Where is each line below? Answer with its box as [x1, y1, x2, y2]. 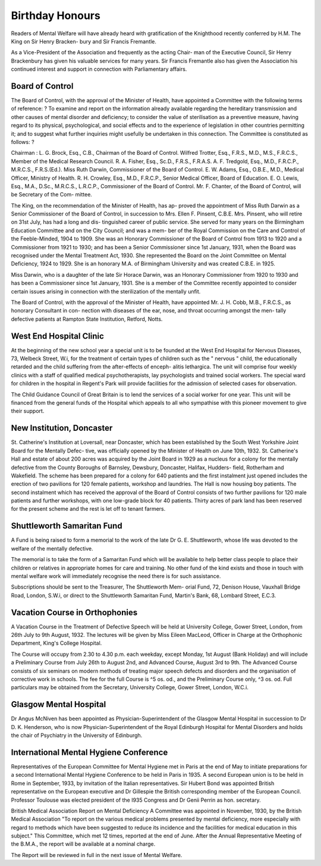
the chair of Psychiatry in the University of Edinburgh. [11, 732, 143, 739]
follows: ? [11, 138, 35, 145]
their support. [11, 408, 45, 415]
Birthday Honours [11, 9, 100, 22]
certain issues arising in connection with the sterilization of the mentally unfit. [11, 287, 201, 295]
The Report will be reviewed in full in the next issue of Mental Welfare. [11, 851, 182, 858]
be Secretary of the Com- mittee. [11, 191, 92, 198]
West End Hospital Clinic [11, 331, 104, 341]
